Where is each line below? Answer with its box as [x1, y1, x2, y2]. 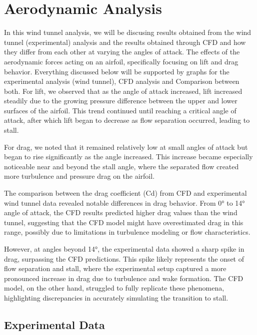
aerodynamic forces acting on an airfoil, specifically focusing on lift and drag [4, 56, 238, 66]
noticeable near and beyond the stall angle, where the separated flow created [4, 161, 239, 171]
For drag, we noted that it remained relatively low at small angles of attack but [4, 141, 248, 152]
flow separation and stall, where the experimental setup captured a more [4, 263, 226, 274]
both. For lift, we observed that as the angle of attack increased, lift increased [4, 85, 242, 96]
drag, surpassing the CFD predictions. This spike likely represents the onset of [4, 253, 244, 264]
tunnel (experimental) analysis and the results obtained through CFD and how [4, 36, 246, 47]
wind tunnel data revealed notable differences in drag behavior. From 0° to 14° [4, 197, 245, 208]
